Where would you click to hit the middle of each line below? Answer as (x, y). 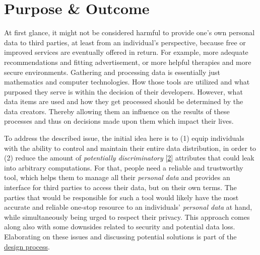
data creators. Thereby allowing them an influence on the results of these (117, 111)
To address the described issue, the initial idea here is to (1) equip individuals (124, 138)
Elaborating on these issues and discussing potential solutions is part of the (120, 236)
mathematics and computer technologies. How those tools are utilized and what (127, 82)
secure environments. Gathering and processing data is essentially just (112, 72)
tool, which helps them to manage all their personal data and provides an (117, 177)
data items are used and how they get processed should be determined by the (124, 101)
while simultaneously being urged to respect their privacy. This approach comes (127, 217)
